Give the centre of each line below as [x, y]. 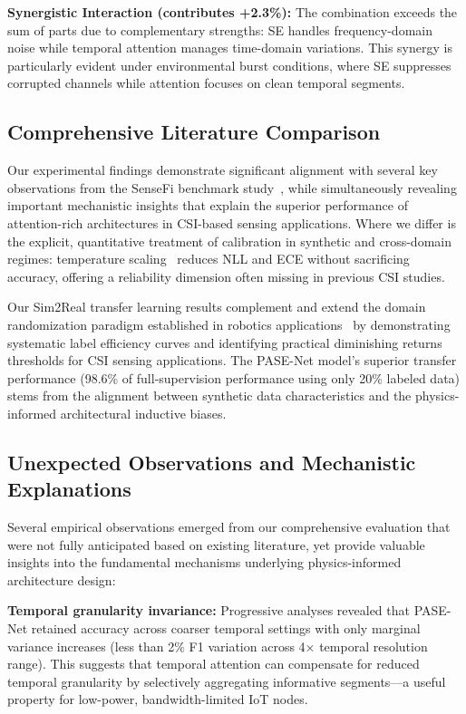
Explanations [69, 489]
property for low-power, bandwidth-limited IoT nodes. [158, 699]
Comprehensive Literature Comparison [194, 132]
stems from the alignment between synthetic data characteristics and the [209, 396]
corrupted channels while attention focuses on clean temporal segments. [206, 83]
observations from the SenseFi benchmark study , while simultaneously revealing [232, 187]
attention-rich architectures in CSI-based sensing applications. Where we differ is [232, 222]
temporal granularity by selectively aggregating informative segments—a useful [227, 681]
